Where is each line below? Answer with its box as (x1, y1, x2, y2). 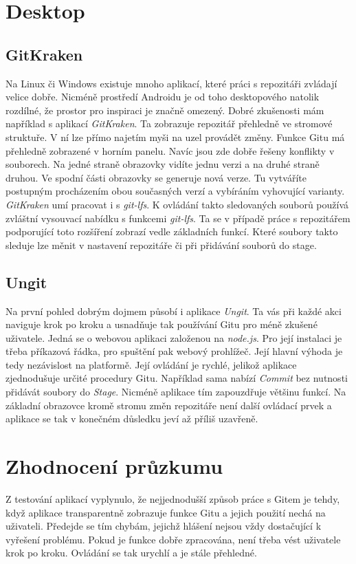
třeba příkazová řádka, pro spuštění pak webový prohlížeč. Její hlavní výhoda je (5, 344, 343, 358)
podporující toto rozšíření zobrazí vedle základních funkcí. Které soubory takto (5, 224, 338, 239)
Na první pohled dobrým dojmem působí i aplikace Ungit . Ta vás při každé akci (5, 303, 342, 318)
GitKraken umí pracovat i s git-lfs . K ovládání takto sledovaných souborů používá (5, 197, 349, 211)
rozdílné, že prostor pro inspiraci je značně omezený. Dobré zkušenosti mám (5, 102, 324, 117)
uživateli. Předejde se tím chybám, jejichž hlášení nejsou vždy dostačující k (5, 519, 322, 533)
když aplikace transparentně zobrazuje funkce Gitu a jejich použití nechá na (5, 505, 326, 519)
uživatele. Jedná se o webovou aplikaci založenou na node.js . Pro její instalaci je (5, 330, 342, 345)
